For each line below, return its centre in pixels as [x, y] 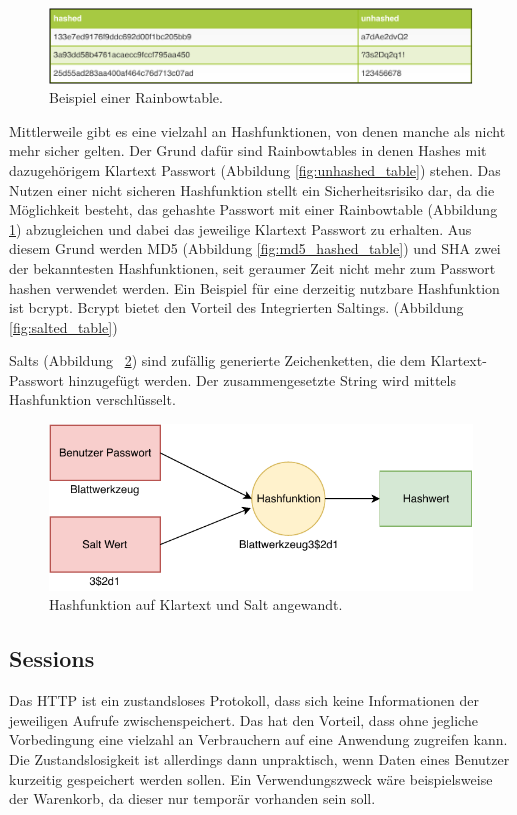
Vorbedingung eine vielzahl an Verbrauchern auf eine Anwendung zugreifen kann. [258, 739]
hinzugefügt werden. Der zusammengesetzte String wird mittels [262, 379]
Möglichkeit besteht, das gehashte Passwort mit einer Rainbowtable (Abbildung [253, 209]
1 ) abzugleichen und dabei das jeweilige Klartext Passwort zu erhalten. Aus [240, 228]
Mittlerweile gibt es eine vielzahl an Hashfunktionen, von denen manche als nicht [257, 130]
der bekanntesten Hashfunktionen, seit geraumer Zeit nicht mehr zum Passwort [252, 267]
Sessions [52, 658]
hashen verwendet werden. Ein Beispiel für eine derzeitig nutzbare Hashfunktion [254, 287]
